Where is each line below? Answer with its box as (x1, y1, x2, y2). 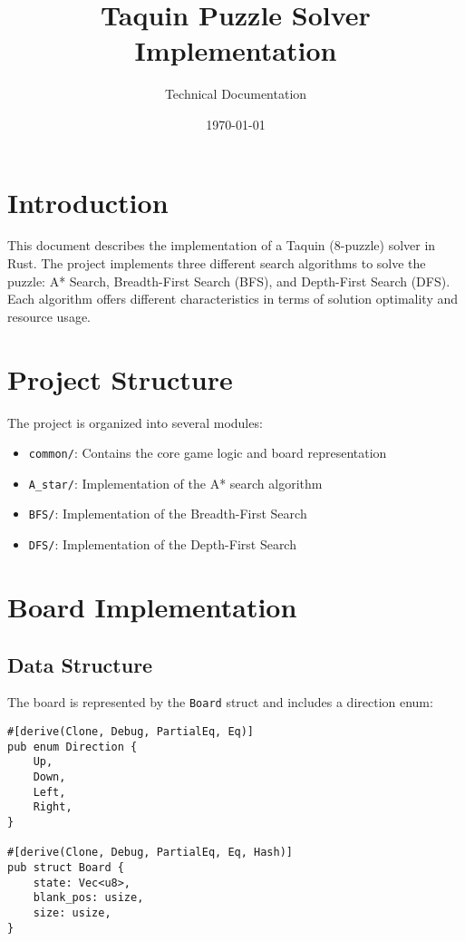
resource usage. (7, 306, 91, 325)
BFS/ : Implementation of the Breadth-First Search (28, 504, 307, 523)
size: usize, (33, 906, 111, 919)
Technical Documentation (164, 84, 307, 103)
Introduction (7, 183, 169, 220)
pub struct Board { (7, 860, 124, 874)
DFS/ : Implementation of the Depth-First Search (28, 535, 296, 554)
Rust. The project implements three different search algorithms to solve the (7, 254, 426, 273)
